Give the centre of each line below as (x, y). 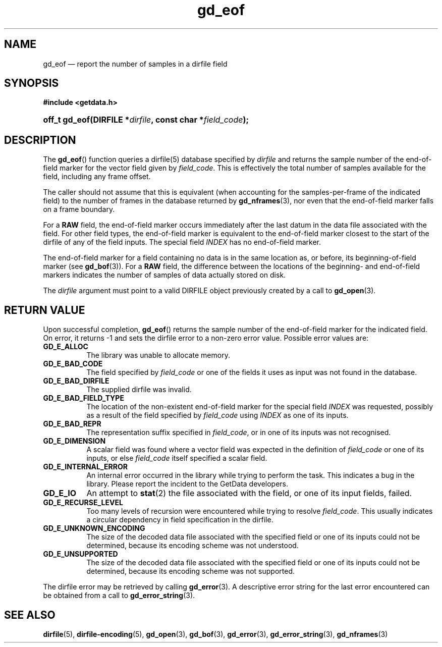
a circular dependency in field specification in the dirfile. (180, 520)
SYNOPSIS (32, 83)
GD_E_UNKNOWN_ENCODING (94, 528)
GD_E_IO (60, 493)
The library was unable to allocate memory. (158, 355)
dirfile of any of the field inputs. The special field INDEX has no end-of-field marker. (182, 242)
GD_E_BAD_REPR (72, 424)
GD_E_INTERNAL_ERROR (85, 467)
